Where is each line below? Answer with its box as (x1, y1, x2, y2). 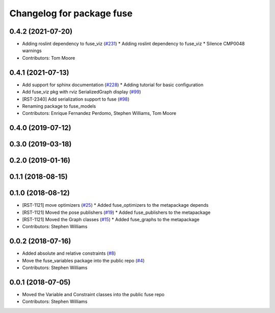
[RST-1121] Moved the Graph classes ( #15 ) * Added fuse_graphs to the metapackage (22, 216, 200, 223)
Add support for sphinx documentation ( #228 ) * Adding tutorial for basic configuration (22, 82, 204, 88)
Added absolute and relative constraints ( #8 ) (22, 250, 116, 256)
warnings (22, 47, 42, 54)
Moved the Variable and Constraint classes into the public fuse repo (22, 292, 165, 298)
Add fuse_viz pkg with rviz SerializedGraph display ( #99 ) (22, 89, 141, 95)
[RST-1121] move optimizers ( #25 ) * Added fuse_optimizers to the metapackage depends (22, 202, 209, 208)
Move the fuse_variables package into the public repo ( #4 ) (22, 257, 145, 263)
